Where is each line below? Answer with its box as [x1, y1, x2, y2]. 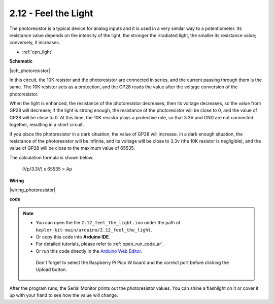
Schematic [9, 58, 33, 64]
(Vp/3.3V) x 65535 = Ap [22, 166, 72, 172]
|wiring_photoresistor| [9, 187, 56, 193]
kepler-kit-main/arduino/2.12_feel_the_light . [36, 226, 152, 233]
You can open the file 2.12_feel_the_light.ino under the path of [36, 220, 181, 226]
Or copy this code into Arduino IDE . [36, 233, 110, 240]
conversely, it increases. [9, 40, 60, 46]
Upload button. [36, 266, 67, 273]
